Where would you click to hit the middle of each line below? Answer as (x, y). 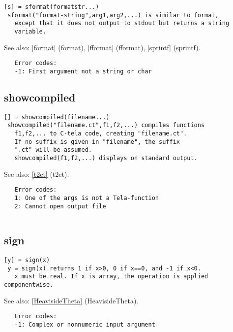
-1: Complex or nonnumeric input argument (85, 324)
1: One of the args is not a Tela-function (87, 198)
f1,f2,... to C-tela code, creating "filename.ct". (101, 134)
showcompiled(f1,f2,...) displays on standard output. (106, 158)
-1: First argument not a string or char (83, 71)
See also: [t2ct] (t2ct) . (37, 174)
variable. (30, 31)
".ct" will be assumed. (53, 150)
